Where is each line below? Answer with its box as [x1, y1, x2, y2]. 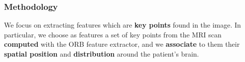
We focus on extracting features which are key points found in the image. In [4, 20, 241, 30]
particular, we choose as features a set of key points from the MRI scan [4, 29, 222, 39]
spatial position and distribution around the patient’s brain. [4, 49, 199, 59]
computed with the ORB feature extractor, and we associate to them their [4, 39, 240, 49]
